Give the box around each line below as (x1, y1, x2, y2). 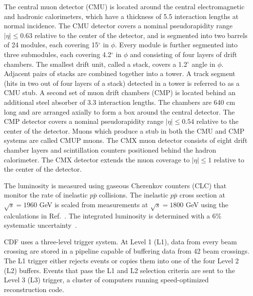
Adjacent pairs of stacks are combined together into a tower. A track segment (4, 68, 235, 79)
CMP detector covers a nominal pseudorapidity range (4, 116, 164, 126)
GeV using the (185, 199, 229, 209)
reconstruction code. (4, 284, 64, 294)
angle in (192, 59, 215, 69)
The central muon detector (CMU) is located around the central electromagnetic (4, 1, 245, 11)
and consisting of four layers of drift (130, 49, 237, 59)
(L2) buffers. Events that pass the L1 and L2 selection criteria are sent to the (4, 265, 235, 275)
